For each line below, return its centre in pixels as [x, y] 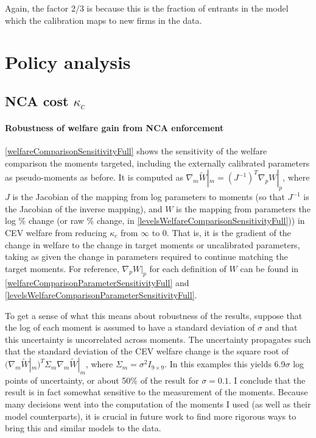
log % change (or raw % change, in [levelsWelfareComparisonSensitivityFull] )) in [155, 221]
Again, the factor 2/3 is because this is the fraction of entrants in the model [147, 8]
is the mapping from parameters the [243, 208]
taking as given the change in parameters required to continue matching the [146, 257]
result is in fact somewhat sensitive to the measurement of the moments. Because [156, 392]
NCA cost [37, 100]
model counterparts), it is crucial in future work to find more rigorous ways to [151, 416]
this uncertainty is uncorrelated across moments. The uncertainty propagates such [158, 339]
